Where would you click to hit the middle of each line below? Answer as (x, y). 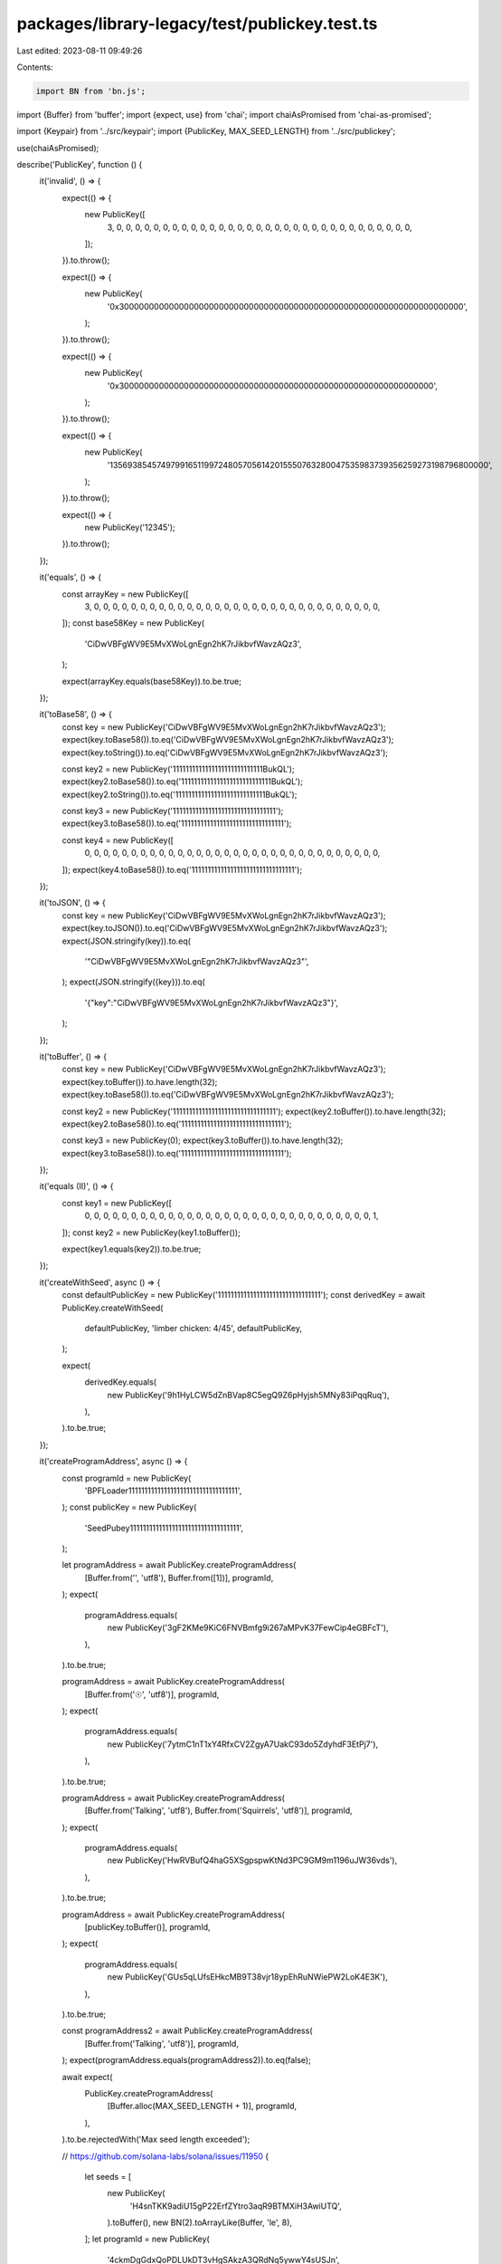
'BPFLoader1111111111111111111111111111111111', (163, 1491)
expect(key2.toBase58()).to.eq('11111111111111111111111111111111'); (177, 1124)
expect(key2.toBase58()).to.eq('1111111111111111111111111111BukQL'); (182, 782)
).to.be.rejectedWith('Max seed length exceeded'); (156, 2139)
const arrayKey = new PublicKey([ (125, 594)
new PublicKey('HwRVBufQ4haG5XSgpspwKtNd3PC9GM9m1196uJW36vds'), (252, 1860)
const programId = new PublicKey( (127, 1478)
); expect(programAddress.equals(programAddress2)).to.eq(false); (186, 2060)
